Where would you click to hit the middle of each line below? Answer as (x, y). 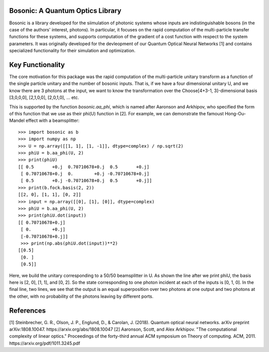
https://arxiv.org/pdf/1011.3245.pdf (45, 343)
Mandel (17, 121)
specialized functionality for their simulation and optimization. (72, 51)
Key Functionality (37, 65)
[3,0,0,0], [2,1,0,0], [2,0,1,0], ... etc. (44, 97)
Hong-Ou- (235, 113)
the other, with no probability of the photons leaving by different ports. (81, 296)
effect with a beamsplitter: (53, 121)
